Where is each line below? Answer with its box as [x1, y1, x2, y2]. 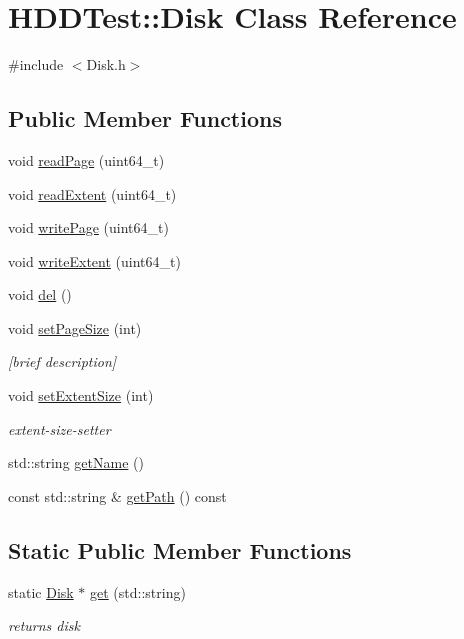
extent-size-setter [8, 418, 111, 439]
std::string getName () [8, 452, 144, 473]
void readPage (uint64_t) [8, 149, 165, 170]
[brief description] [8, 351, 117, 372]
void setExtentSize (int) [8, 385, 154, 406]
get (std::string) [90, 581, 186, 602]
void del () [8, 284, 72, 305]
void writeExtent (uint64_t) [8, 250, 181, 271]
